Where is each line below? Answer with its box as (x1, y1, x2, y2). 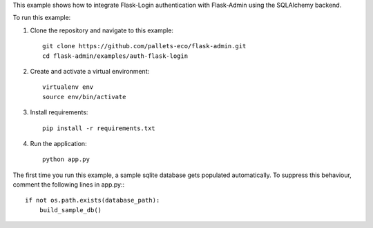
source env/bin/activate (42, 93, 126, 101)
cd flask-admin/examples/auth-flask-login (42, 52, 189, 60)
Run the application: (30, 139, 87, 147)
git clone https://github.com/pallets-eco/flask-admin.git (42, 42, 247, 50)
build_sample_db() (39, 206, 102, 214)
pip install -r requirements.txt (42, 124, 155, 132)
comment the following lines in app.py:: (12, 180, 124, 189)
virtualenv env (42, 83, 94, 91)
